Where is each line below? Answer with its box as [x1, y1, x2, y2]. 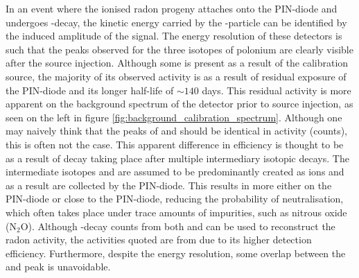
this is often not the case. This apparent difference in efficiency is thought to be [6, 137, 344, 151]
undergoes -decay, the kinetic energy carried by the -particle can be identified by [6, 15, 347, 29]
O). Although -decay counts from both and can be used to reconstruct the [20, 218, 335, 233]
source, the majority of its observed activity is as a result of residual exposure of [6, 69, 347, 83]
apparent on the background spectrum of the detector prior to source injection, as [6, 96, 353, 111]
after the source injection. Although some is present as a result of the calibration [6, 55, 349, 70]
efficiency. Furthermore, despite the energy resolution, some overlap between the [6, 245, 346, 260]
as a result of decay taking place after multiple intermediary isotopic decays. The [6, 150, 349, 165]
